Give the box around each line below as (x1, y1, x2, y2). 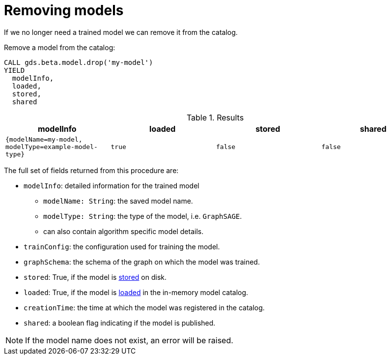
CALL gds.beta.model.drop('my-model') (4, 58, 153, 66)
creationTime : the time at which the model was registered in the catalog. (24, 303, 265, 312)
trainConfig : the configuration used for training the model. (24, 242, 220, 251)
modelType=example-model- (5, 143, 98, 150)
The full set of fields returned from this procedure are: (4, 166, 179, 175)
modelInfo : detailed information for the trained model (24, 181, 199, 190)
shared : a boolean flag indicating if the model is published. (24, 318, 216, 327)
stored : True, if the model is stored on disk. (24, 272, 167, 281)
